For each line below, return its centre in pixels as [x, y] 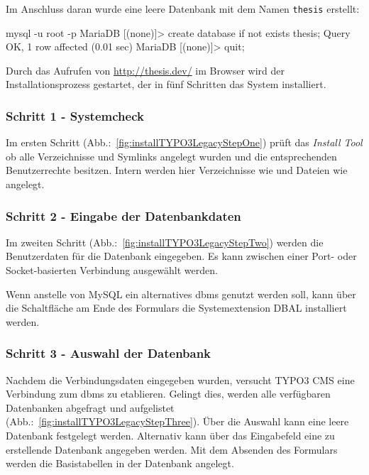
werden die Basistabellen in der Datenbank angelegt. [120, 463]
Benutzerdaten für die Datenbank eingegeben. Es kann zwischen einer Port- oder [181, 256]
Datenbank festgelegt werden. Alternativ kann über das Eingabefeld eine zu [170, 435]
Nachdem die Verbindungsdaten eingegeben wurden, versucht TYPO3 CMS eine [180, 380]
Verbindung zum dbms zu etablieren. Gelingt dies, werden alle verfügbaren [168, 394]
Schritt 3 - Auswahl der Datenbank [109, 353]
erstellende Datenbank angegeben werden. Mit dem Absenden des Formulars [172, 449]
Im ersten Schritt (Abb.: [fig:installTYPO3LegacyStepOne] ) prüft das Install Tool [184, 142]
